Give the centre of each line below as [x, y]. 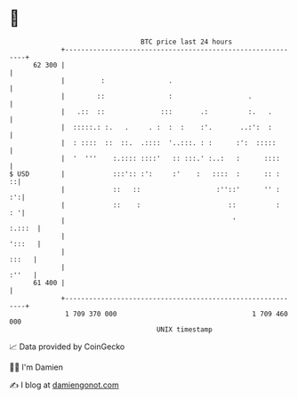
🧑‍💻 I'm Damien [36, 367]
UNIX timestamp [185, 329]
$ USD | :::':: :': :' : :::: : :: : [144, 174]
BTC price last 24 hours [187, 42]
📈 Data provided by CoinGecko [67, 347]
